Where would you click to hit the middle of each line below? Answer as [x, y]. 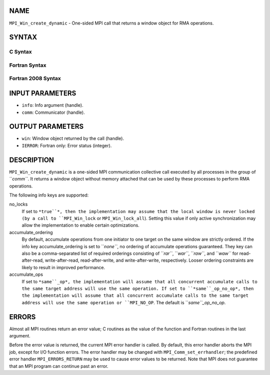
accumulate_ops [26, 274]
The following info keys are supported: [49, 195]
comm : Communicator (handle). [53, 112]
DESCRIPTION [32, 160]
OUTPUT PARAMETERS [46, 127]
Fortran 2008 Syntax [35, 79]
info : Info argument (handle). [52, 105]
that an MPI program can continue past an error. [59, 366]
